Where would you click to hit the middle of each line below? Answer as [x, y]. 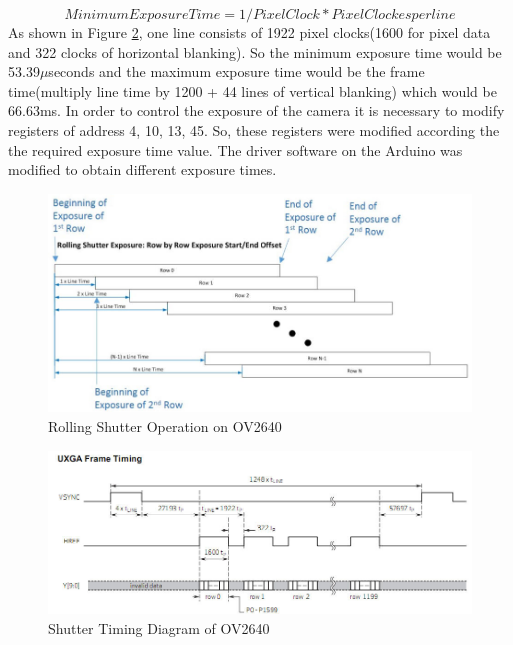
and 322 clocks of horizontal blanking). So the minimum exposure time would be [255, 51]
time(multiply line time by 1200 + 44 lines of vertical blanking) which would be [252, 90]
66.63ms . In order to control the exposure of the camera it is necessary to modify [256, 110]
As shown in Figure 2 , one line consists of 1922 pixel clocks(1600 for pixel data [249, 32]
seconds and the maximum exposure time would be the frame [236, 71]
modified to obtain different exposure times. [142, 169]
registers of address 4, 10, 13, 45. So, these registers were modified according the [254, 129]
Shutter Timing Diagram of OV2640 [159, 627]
